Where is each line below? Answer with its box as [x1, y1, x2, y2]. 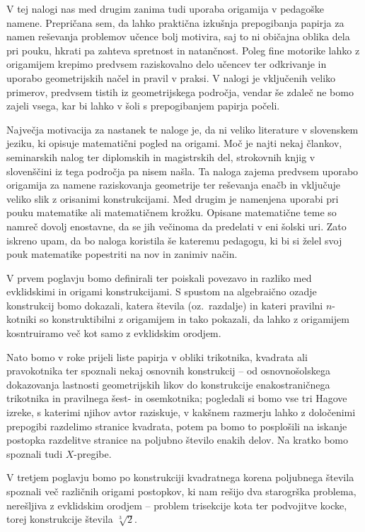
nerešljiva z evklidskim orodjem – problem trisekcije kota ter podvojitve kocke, [6, 497, 347, 512]
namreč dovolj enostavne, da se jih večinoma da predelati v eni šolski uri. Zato [6, 218, 347, 233]
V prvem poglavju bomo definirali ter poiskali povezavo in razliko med [6, 270, 312, 285]
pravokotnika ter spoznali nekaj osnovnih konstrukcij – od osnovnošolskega [6, 363, 330, 378]
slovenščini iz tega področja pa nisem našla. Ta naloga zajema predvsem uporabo [6, 163, 359, 178]
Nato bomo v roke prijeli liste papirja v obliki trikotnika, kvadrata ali [6, 349, 308, 364]
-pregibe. [74, 446, 112, 461]
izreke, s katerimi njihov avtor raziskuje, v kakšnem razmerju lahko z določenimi [6, 405, 356, 420]
